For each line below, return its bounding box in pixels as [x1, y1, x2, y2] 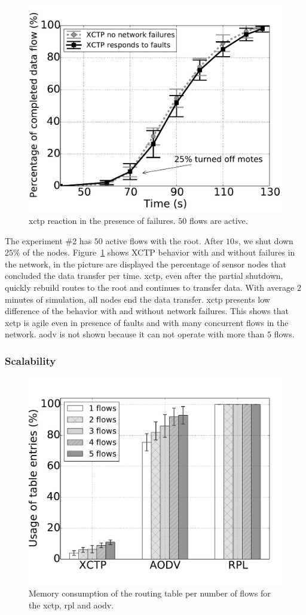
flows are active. [189, 214, 248, 226]
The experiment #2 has [5, 234, 92, 247]
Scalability [5, 353, 56, 368]
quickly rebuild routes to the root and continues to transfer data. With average [5, 281, 295, 293]
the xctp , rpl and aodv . [29, 598, 114, 611]
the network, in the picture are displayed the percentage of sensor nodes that [5, 257, 287, 270]
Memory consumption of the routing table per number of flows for [29, 587, 271, 599]
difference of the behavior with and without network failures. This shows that [5, 305, 289, 317]
